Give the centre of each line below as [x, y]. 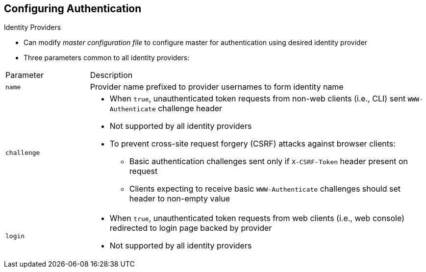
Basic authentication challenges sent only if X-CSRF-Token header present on [269, 161]
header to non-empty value [180, 199]
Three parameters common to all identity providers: [107, 58]
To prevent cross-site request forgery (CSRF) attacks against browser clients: [252, 144]
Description [111, 75]
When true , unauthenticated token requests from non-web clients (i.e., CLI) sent [258, 99]
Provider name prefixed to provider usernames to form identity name [217, 87]
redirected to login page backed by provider [191, 228]
